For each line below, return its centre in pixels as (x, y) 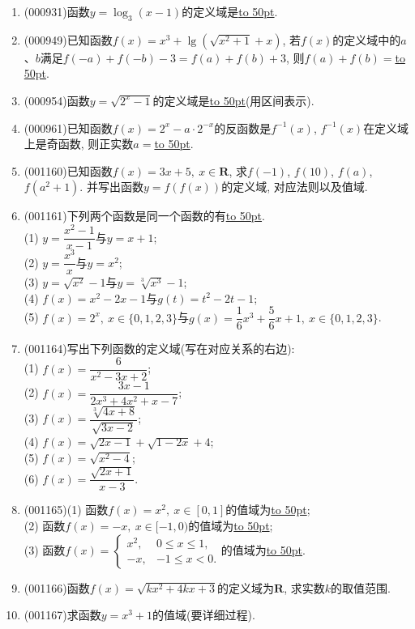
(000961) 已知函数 (68, 127)
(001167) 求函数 (62, 615)
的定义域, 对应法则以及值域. (295, 187)
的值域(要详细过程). (204, 615)
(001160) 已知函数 (68, 170)
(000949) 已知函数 (68, 39)
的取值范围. (361, 587)
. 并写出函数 (111, 187)
